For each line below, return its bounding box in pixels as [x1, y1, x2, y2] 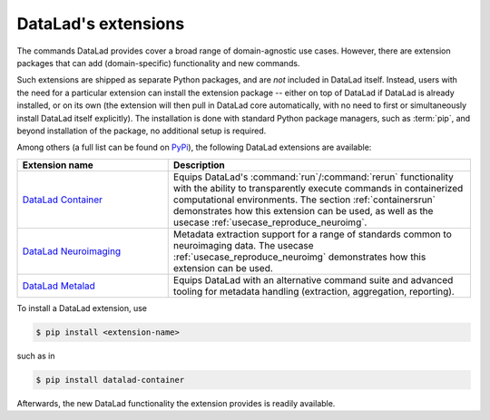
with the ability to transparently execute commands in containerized [172, 181, 464, 194]
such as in [16, 350, 55, 361]
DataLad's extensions [16, 14, 185, 34]
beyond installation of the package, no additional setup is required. [16, 125, 267, 136]
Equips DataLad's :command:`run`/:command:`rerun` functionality [172, 171, 454, 183]
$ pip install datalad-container [35, 375, 185, 385]
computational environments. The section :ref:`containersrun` [172, 193, 436, 206]
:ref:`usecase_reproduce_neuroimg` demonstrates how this [172, 250, 426, 263]
